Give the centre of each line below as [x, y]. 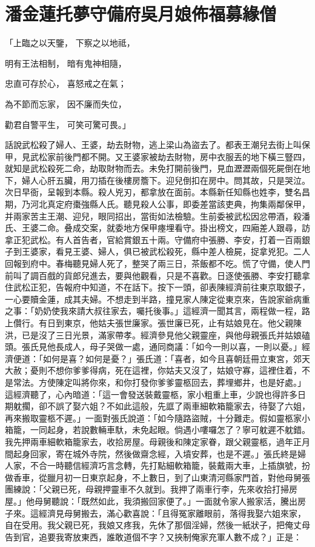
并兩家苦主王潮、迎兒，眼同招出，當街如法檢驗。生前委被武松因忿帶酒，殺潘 [157, 216]
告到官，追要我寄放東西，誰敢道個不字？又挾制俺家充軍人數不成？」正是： [153, 536]
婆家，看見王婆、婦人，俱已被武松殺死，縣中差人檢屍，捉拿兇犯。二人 [170, 251]
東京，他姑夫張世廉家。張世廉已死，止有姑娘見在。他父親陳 [183, 323]
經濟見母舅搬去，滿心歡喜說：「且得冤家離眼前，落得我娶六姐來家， [172, 513]
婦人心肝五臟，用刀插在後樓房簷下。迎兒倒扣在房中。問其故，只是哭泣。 [166, 180]
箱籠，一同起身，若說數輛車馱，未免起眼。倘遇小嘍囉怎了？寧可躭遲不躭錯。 [157, 430]
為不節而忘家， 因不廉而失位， [66, 103]
